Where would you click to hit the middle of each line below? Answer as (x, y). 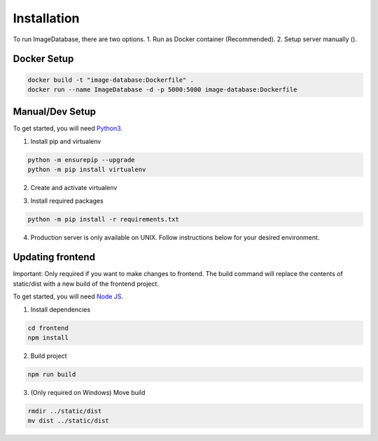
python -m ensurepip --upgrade (82, 160)
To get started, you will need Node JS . (68, 296)
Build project (49, 356)
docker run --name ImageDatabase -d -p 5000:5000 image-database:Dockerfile (162, 89)
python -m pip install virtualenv (87, 170)
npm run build (52, 374)
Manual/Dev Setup (55, 112)
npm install (48, 338)
